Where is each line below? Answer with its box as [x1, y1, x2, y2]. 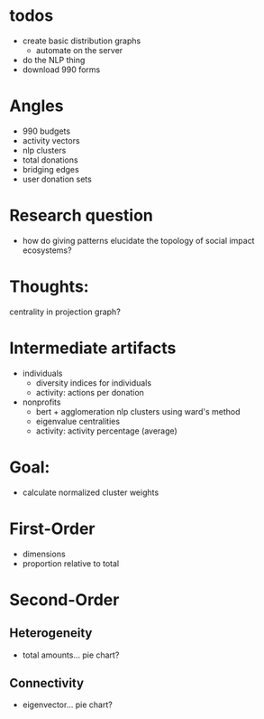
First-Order [9, 518, 96, 538]
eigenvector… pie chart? [22, 699, 113, 710]
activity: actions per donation [35, 387, 144, 397]
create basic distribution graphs [22, 35, 141, 46]
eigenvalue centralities [35, 416, 120, 426]
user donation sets [22, 173, 92, 184]
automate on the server [35, 44, 123, 55]
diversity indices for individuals [35, 377, 151, 388]
